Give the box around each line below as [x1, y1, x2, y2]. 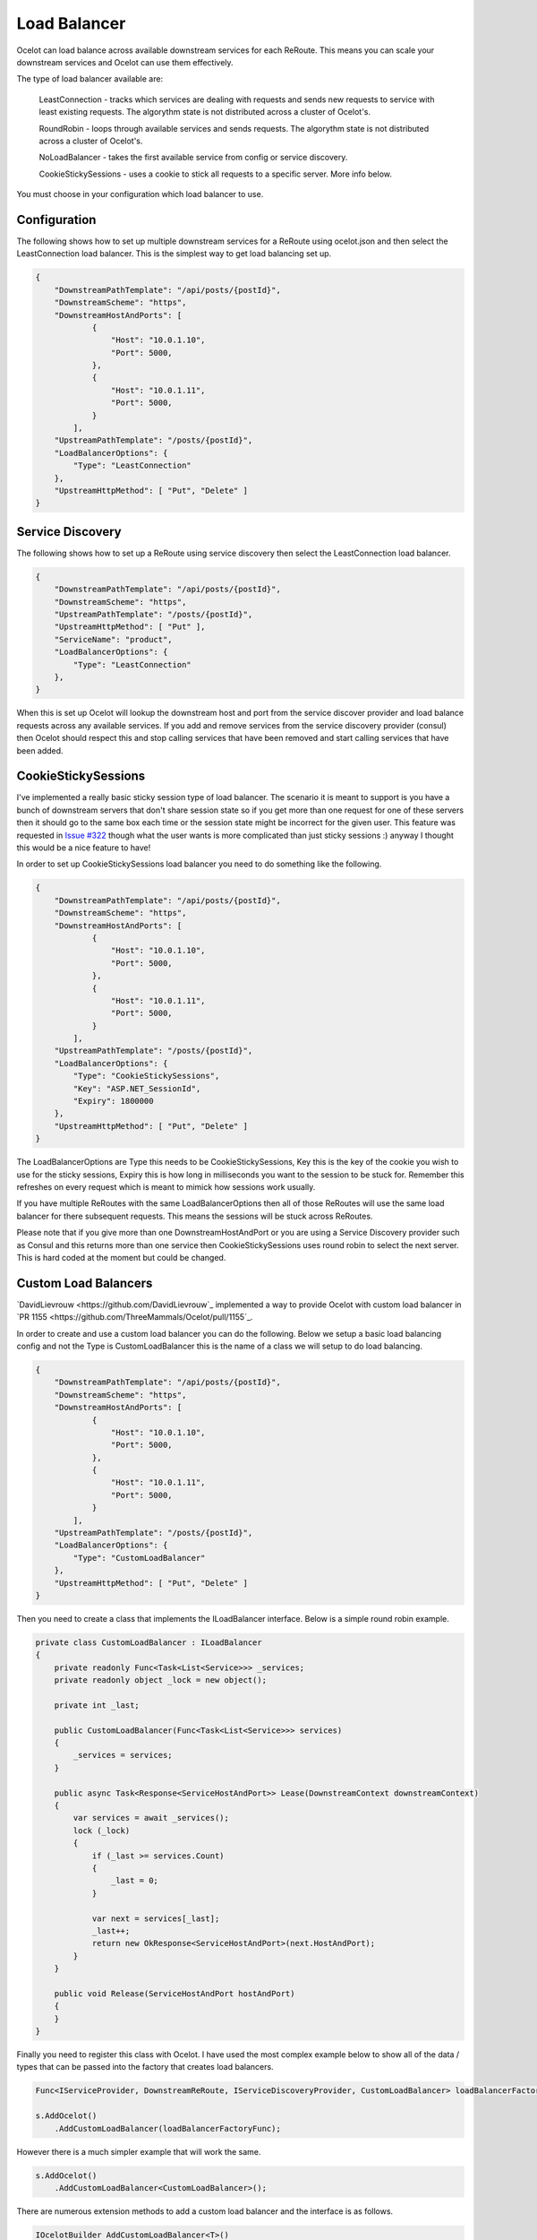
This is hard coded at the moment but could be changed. [16, 1252, 226, 1262]
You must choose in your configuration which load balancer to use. [16, 189, 264, 200]
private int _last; [54, 1700, 141, 1710]
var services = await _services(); [72, 1813, 230, 1823]
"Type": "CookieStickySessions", [72, 1071, 220, 1081]
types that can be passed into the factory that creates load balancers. [16, 2062, 274, 2072]
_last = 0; [110, 1875, 158, 1886]
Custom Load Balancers [16, 1275, 153, 1290]
